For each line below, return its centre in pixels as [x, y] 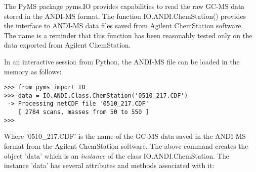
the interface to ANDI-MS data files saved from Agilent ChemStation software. [124, 26]
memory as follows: [33, 71]
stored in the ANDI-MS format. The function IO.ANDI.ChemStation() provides [125, 16]
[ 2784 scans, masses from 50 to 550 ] [84, 112]
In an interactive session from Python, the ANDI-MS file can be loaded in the [122, 61]
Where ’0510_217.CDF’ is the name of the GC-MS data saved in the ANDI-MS [125, 136]
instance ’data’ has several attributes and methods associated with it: [109, 165]
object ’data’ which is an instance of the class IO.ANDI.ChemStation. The [117, 155]
